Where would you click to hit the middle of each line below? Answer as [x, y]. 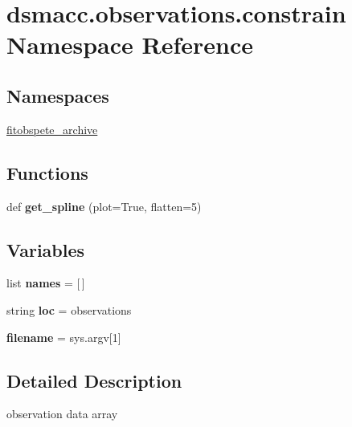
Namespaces [58, 95]
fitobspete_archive [52, 129]
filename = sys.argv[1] [64, 337]
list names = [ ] [46, 283]
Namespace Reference [130, 45]
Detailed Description [94, 380]
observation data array [62, 414]
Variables [46, 249]
